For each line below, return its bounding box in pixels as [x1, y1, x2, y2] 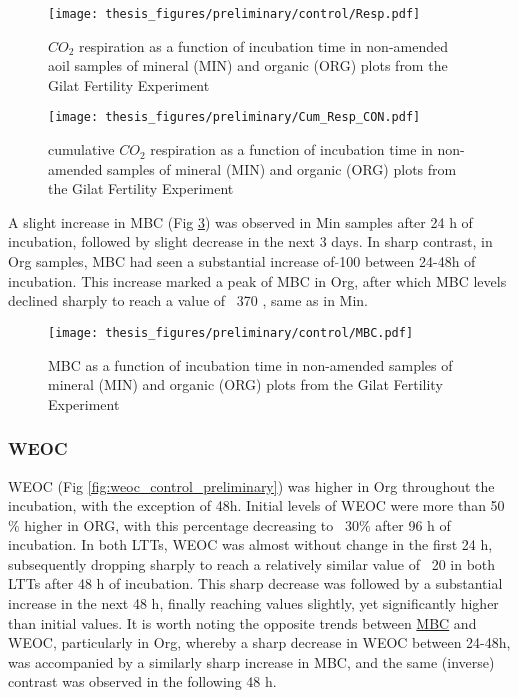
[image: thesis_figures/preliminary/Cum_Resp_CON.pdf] [48, 110, 421, 125]
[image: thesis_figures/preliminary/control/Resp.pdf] [48, 7, 421, 21]
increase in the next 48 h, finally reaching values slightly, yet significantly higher [8, 593, 499, 614]
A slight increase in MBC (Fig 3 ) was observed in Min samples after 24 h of [8, 211, 473, 232]
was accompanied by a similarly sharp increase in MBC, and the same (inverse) [8, 651, 495, 672]
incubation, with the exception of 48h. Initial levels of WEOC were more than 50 [8, 495, 505, 516]
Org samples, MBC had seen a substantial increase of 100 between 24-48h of [8, 251, 476, 272]
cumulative [48, 139, 115, 160]
